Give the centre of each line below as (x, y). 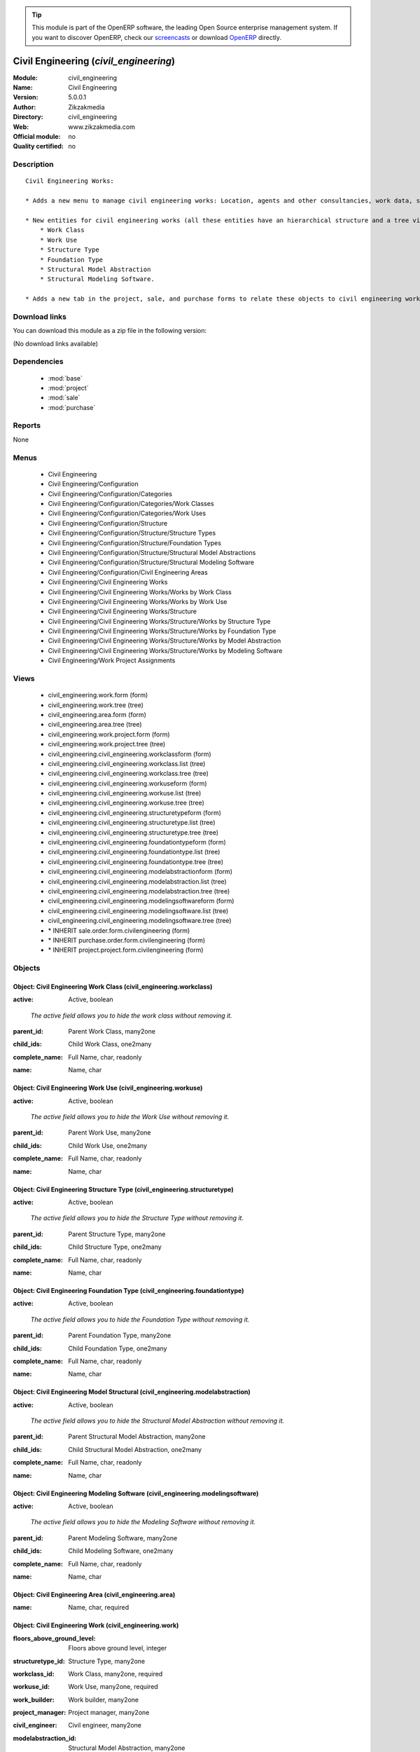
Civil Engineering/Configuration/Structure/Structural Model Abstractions (152, 552)
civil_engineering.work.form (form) (98, 695)
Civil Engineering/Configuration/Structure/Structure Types (132, 533)
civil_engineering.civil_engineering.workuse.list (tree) (125, 793)
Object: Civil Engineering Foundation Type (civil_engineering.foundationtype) (128, 1290)
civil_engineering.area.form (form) (97, 714)
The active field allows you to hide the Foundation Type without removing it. (140, 1319)
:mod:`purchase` (72, 407)
